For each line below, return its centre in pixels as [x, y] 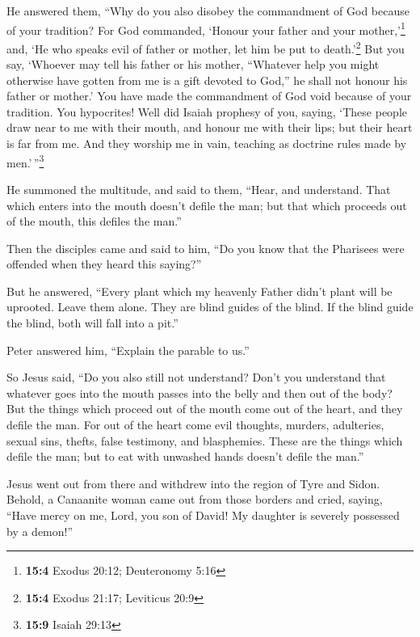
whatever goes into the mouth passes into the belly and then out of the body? [199, 392]
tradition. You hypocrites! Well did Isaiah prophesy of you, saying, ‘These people [207, 111]
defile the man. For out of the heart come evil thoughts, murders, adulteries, [195, 425]
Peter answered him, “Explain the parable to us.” [128, 350]
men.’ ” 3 [25, 161]
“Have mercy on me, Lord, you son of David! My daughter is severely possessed [203, 515]
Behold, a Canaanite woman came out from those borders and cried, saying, [195, 499]
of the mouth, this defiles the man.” [94, 221]
